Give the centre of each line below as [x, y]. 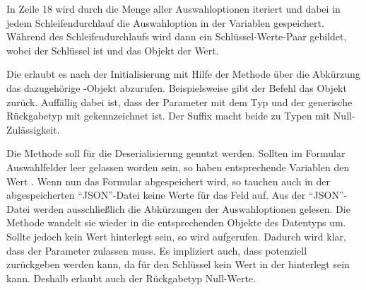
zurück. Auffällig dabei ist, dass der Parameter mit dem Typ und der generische [179, 101]
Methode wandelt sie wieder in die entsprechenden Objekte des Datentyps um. [176, 222]
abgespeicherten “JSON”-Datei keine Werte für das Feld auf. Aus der [156, 195]
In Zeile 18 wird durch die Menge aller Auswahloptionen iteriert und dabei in [173, 8]
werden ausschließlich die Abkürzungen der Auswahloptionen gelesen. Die [191, 208]
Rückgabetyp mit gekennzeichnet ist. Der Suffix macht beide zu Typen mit [169, 116]
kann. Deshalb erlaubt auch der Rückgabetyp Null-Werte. [131, 278]
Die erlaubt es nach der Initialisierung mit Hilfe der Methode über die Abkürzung [183, 74]
